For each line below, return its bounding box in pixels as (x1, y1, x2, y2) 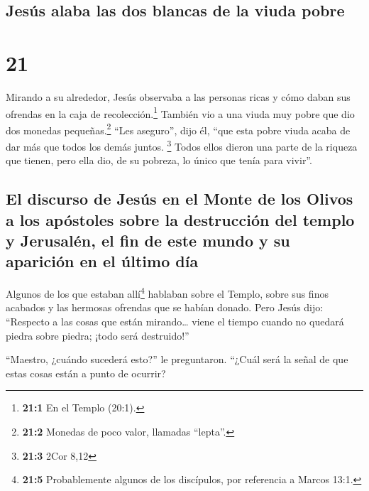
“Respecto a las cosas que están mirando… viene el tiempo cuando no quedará (6, 314, 344, 329)
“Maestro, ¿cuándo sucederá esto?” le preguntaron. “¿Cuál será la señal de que (6, 352, 348, 367)
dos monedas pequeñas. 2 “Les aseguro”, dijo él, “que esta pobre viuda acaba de (6, 120, 351, 137)
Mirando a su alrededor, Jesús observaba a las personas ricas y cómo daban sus (6, 89, 351, 104)
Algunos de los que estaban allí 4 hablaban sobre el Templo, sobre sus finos (6, 284, 329, 301)
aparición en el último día (6, 250, 199, 272)
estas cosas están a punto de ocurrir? (6, 365, 166, 380)
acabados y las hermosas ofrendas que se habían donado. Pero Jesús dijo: (6, 300, 324, 315)
